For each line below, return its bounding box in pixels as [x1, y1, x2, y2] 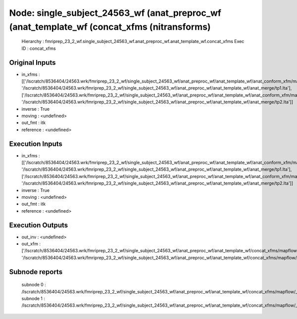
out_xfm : [21, 241, 41, 247]
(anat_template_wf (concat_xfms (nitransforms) [9, 21, 211, 32]
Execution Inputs [9, 139, 63, 148]
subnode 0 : [21, 282, 47, 288]
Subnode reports [9, 268, 63, 276]
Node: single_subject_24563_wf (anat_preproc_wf [9, 7, 221, 18]
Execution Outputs [9, 221, 68, 229]
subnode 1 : [21, 296, 46, 302]
